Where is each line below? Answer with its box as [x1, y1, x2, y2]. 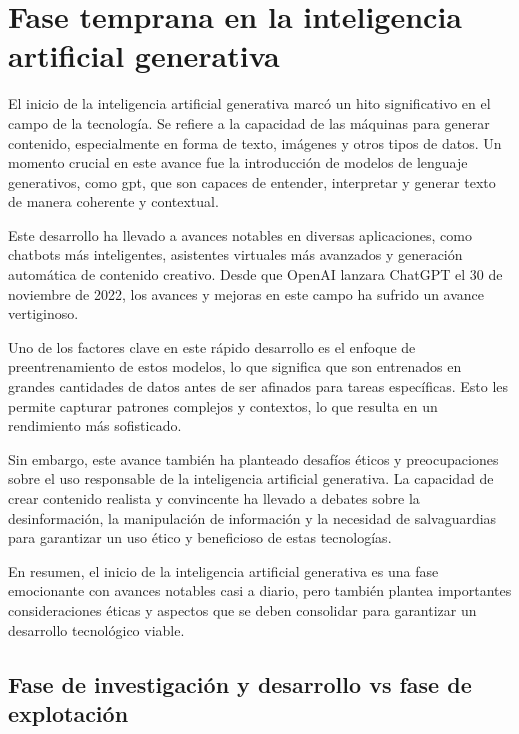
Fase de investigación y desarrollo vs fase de [8, 668, 472, 699]
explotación [8, 697, 129, 728]
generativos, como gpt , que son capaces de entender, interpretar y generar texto [8, 171, 496, 192]
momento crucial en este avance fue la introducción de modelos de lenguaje [8, 152, 468, 173]
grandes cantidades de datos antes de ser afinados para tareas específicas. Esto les [8, 376, 509, 397]
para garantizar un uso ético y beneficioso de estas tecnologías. [8, 527, 392, 548]
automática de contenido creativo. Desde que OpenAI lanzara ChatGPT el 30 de [8, 264, 503, 285]
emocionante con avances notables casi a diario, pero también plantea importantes [8, 580, 512, 601]
